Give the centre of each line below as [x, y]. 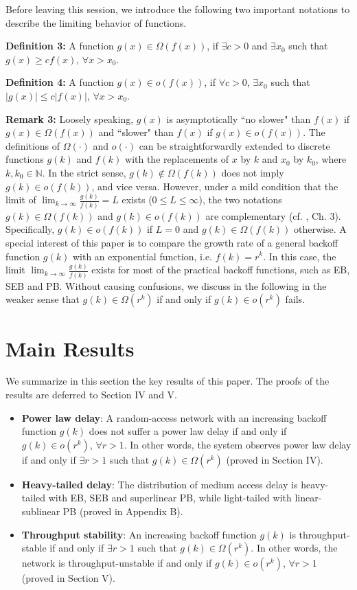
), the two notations [240, 200]
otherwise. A [320, 229]
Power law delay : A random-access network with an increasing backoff [174, 417]
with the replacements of [177, 159]
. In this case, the [300, 256]
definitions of [33, 145]
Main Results [70, 348]
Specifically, [30, 229]
